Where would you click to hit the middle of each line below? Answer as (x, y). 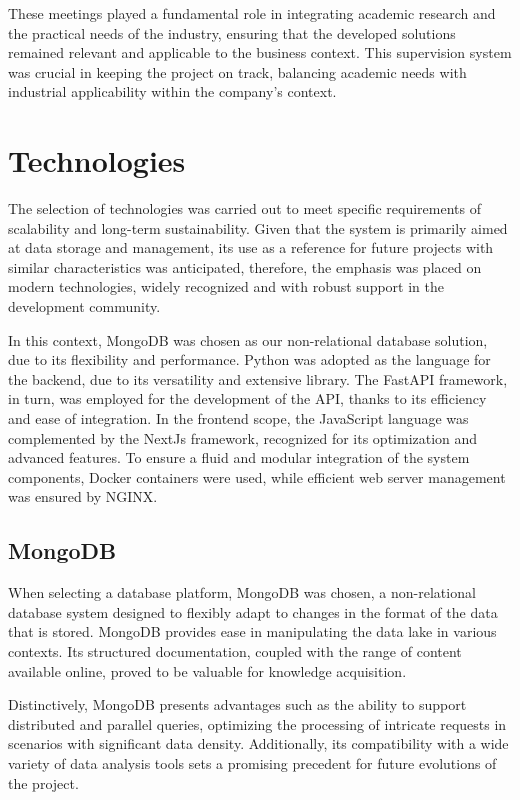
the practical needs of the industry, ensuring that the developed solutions (232, 32)
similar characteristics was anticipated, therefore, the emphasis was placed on (245, 266)
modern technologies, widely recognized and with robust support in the (226, 286)
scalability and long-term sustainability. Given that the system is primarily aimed (258, 227)
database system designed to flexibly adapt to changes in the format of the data (253, 611)
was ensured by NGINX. (83, 496)
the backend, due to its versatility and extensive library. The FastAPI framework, (258, 378)
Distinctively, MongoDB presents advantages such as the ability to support (237, 704)
